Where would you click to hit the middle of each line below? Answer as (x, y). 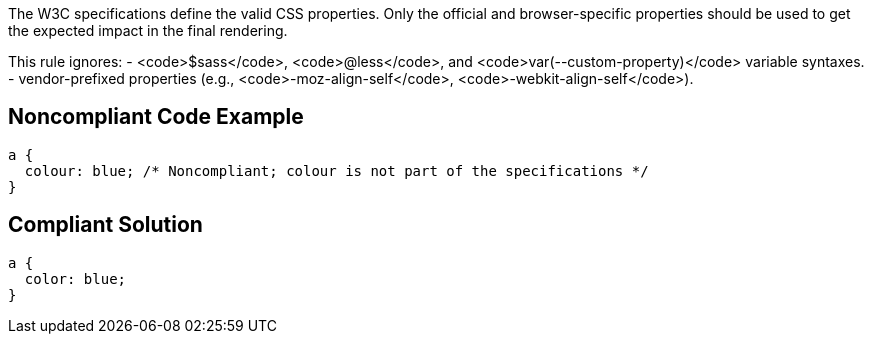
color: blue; (75, 278)
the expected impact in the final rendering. (148, 30)
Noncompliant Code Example (156, 117)
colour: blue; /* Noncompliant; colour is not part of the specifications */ (336, 170)
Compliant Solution (105, 225)
